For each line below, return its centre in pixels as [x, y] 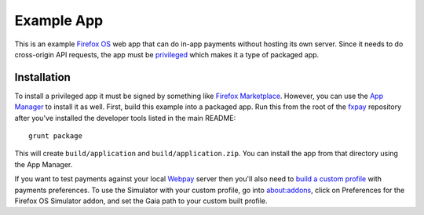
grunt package [55, 136]
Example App [59, 20]
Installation [42, 77]
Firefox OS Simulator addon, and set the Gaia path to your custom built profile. [141, 201]
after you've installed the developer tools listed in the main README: [125, 118]
